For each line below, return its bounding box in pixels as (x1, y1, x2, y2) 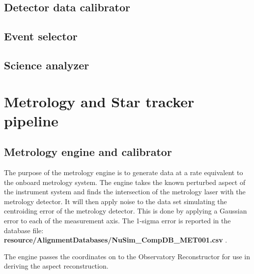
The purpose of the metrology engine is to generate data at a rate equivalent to (4, 167, 243, 178)
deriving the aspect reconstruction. (4, 261, 109, 271)
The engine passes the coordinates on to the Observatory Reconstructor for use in (4, 251, 251, 261)
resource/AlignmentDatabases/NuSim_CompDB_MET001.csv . (4, 235, 227, 245)
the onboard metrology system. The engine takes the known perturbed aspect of (4, 177, 246, 187)
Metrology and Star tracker (4, 91, 195, 111)
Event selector (4, 29, 78, 44)
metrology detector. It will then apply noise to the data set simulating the (4, 196, 227, 206)
